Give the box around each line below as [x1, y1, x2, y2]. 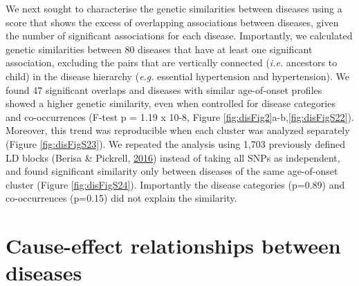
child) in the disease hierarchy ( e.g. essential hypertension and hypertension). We [6, 68, 349, 83]
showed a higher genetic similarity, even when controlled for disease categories [6, 96, 335, 111]
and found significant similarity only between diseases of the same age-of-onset [6, 164, 338, 178]
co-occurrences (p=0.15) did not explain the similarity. [6, 191, 237, 205]
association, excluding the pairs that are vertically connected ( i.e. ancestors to [6, 55, 338, 70]
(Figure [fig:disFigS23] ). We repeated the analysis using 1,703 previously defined [6, 136, 345, 151]
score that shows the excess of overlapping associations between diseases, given [6, 15, 339, 29]
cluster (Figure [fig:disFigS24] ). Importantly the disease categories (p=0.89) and [6, 177, 345, 191]
